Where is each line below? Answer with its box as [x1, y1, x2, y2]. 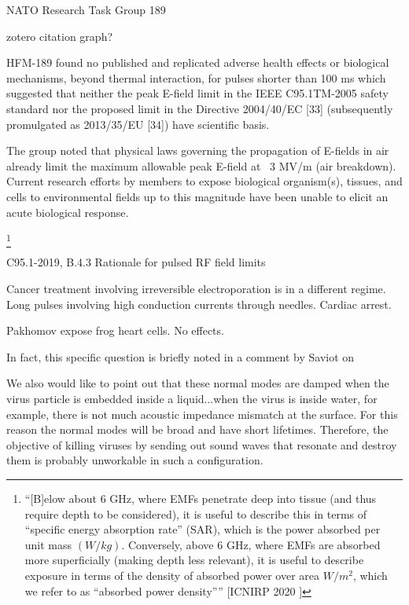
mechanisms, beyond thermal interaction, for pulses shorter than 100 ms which [6, 69, 386, 86]
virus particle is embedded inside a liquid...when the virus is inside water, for [6, 390, 378, 407]
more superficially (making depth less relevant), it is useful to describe [24, 552, 364, 568]
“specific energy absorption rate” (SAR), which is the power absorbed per [24, 521, 381, 537]
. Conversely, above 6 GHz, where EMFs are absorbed [121, 536, 381, 552]
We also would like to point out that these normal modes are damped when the [6, 375, 389, 391]
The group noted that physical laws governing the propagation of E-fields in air [6, 142, 389, 159]
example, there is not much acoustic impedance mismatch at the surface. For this [6, 405, 398, 422]
